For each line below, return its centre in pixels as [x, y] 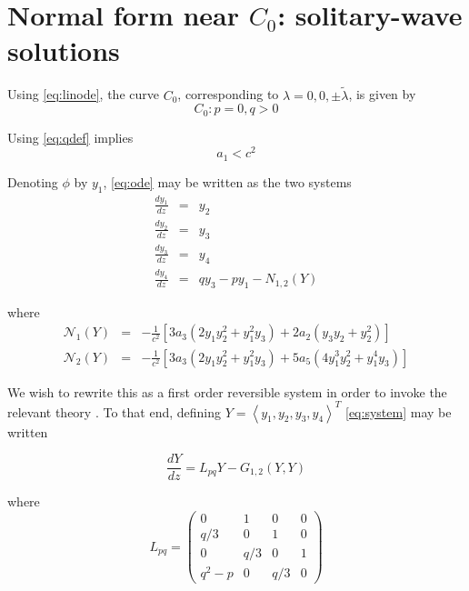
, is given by [382, 94]
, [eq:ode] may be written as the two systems [227, 181]
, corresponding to [228, 94]
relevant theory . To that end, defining [115, 411]
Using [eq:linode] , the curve [83, 94]
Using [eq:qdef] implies [70, 137]
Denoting [33, 181]
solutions [64, 50]
